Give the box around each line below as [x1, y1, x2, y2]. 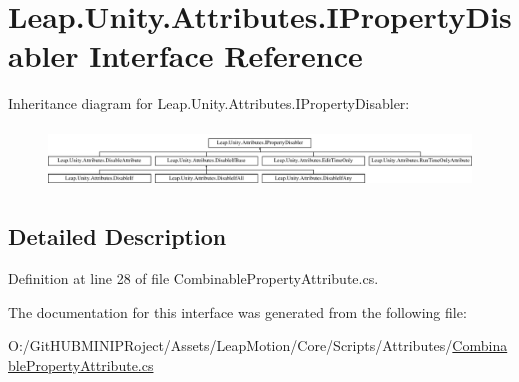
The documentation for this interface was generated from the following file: [8, 301, 467, 322]
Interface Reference [89, 35, 363, 76]
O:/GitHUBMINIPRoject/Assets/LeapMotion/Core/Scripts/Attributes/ [8, 335, 453, 356]
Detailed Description [8, 221, 227, 252]
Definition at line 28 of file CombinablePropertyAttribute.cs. [8, 268, 379, 289]
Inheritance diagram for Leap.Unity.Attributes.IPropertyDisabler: [8, 93, 410, 114]
